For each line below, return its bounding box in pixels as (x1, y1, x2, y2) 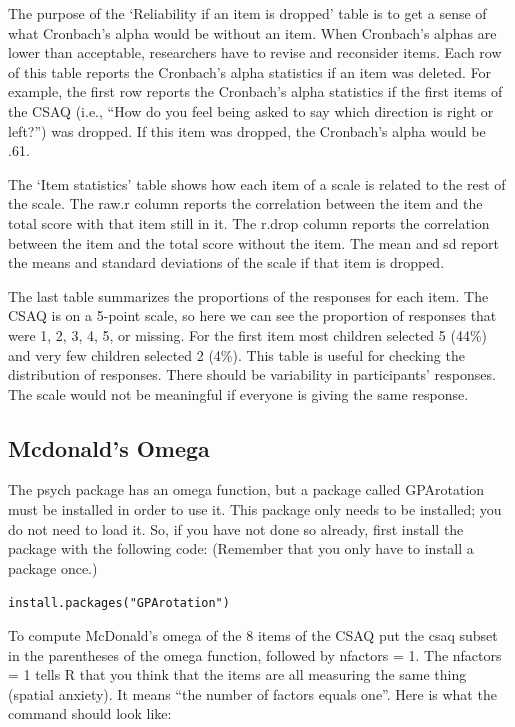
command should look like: (8, 703, 172, 724)
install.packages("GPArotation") (8, 596, 230, 611)
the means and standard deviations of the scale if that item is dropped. (8, 252, 445, 273)
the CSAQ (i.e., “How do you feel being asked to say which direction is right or (8, 100, 494, 121)
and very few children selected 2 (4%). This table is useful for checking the (8, 344, 465, 365)
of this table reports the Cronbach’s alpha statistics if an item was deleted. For (8, 61, 492, 82)
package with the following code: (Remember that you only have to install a (8, 538, 474, 559)
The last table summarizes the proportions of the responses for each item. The (8, 285, 489, 306)
